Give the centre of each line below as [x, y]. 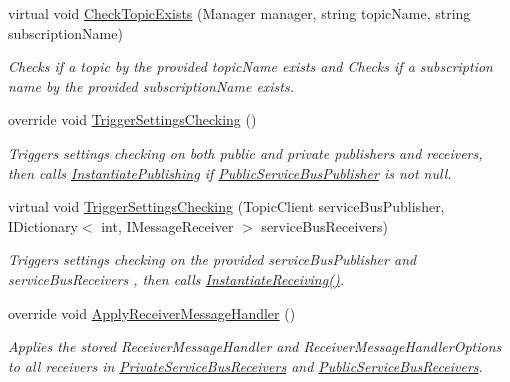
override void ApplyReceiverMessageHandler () [152, 312]
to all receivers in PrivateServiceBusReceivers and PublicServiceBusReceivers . [245, 365]
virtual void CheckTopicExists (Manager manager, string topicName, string [239, 13]
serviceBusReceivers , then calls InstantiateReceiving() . [176, 278]
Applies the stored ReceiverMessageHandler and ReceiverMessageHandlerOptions [255, 346]
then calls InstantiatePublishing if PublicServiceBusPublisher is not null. [230, 172]
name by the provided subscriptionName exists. [151, 85]
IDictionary [43, 225]
